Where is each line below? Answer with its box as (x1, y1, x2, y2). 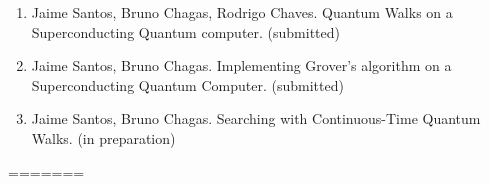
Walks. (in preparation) (31, 127, 176, 148)
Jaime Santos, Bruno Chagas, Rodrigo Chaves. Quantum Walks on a (31, 2, 453, 22)
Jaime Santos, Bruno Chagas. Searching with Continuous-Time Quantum (31, 108, 481, 129)
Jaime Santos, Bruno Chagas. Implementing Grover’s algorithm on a (31, 55, 452, 76)
